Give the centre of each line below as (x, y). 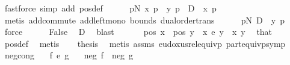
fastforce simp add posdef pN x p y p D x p (110, 8)
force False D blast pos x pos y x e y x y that (138, 32)
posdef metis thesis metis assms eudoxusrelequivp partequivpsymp (145, 43)
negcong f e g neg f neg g (69, 55)
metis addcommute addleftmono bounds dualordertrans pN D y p (144, 20)
